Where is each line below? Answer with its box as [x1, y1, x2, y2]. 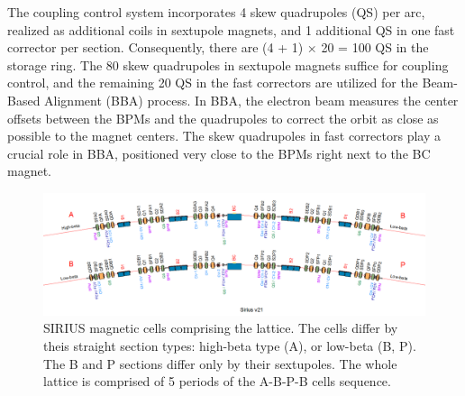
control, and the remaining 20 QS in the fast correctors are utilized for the [7, 73, 418, 92]
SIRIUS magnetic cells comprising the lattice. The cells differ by [43, 318, 398, 337]
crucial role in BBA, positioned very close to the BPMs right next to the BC [7, 143, 431, 162]
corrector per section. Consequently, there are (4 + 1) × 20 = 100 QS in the [7, 38, 429, 57]
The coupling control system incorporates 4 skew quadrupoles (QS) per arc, [7, 3, 425, 21]
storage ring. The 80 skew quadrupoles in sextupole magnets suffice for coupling [7, 55, 449, 74]
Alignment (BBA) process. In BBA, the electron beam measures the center [44, 90, 459, 109]
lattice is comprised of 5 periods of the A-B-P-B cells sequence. [43, 372, 391, 391]
